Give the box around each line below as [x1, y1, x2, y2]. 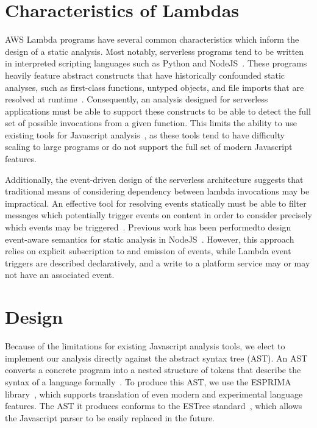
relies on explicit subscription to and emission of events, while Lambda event [5, 244, 291, 257]
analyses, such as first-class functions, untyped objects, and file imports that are [5, 80, 304, 93]
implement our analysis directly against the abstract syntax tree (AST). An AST [5, 351, 308, 364]
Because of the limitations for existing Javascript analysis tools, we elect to [5, 340, 285, 352]
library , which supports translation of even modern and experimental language [5, 387, 303, 400]
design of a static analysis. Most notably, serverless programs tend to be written [5, 45, 304, 57]
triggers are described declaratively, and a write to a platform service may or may [5, 256, 310, 269]
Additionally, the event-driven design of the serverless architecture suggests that [5, 173, 304, 185]
